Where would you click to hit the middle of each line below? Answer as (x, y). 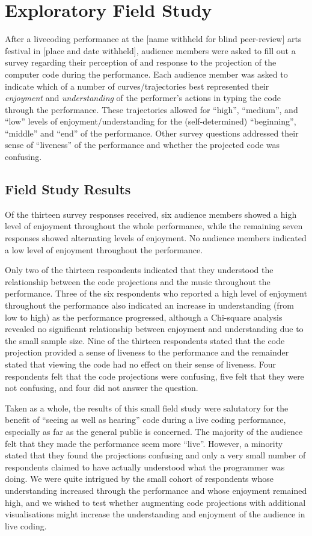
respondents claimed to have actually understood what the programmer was (145, 467)
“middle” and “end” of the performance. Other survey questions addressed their (152, 133)
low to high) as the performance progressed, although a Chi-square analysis (144, 317)
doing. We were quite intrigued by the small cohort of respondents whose (139, 479)
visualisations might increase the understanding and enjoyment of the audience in (155, 514)
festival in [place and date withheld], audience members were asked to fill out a (150, 50)
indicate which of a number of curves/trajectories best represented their (137, 86)
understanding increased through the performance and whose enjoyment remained (156, 490)
